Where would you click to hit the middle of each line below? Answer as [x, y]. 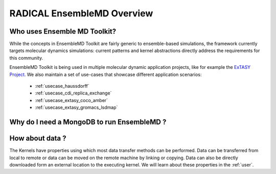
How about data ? [38, 139]
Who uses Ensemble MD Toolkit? [63, 31]
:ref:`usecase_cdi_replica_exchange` [73, 93]
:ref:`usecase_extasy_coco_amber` [72, 100]
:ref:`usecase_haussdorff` [62, 86]
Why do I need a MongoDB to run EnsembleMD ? [88, 122]
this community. [26, 58]
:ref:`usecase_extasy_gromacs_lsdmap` [76, 108]
